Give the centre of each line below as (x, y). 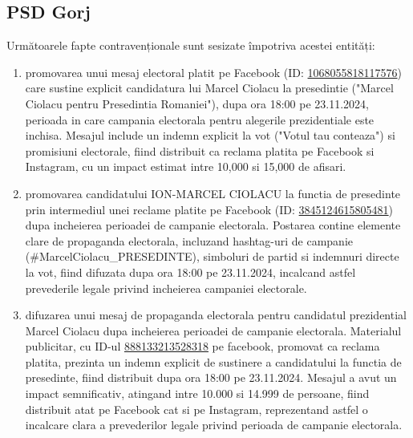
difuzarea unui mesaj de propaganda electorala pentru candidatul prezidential (216, 315)
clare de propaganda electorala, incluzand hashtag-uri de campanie (189, 240)
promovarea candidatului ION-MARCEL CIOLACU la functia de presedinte (213, 193)
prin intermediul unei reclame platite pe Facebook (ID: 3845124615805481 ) (209, 209)
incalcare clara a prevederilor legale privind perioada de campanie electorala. (214, 425)
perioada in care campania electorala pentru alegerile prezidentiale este (200, 119)
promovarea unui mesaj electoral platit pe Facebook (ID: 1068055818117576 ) (213, 72)
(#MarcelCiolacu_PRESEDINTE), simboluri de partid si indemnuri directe (212, 256)
